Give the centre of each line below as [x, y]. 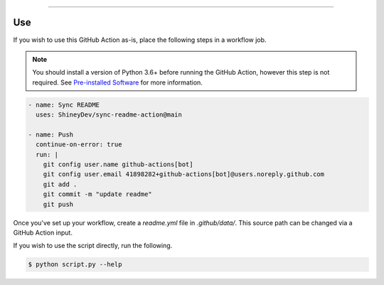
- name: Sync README [64, 104]
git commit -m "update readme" [97, 194]
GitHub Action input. [43, 232]
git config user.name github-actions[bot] [118, 165]
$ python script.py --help [75, 264]
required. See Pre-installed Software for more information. [117, 82]
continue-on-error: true [79, 145]
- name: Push [51, 134]
